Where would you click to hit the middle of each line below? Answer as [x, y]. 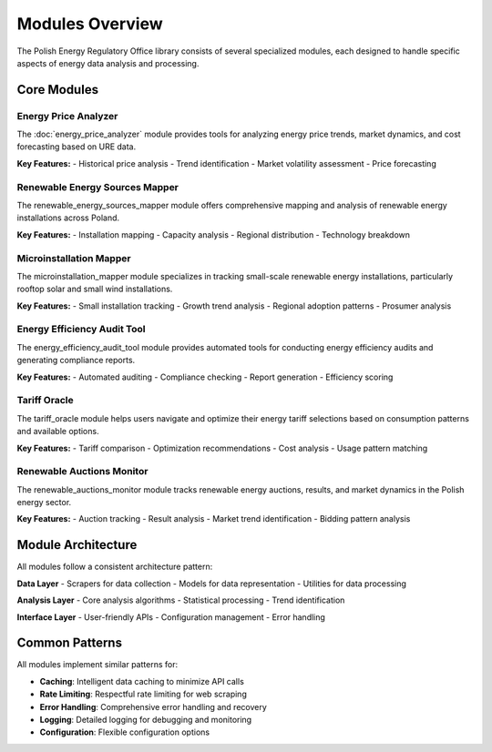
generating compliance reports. [76, 361]
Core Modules [58, 90]
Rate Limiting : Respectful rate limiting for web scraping [143, 694]
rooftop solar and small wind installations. [95, 289]
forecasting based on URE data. [77, 147]
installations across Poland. [68, 218]
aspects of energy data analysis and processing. [108, 63]
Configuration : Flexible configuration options [124, 732]
